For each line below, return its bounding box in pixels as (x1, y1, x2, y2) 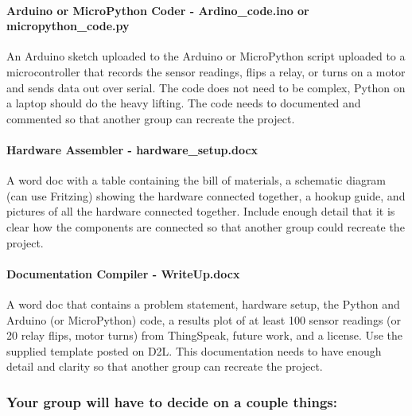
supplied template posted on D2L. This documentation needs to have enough (6, 342, 382, 359)
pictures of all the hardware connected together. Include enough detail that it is (6, 203, 395, 220)
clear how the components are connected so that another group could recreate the (6, 218, 405, 235)
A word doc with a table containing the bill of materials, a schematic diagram (6, 172, 387, 189)
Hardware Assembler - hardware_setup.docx (6, 141, 258, 157)
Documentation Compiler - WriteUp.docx (6, 265, 240, 282)
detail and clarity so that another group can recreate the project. (6, 358, 323, 375)
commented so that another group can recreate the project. (6, 110, 295, 126)
